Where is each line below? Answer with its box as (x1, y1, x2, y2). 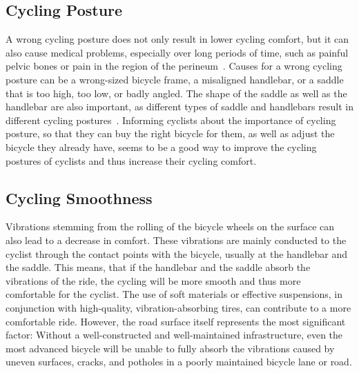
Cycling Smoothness (6, 187, 153, 208)
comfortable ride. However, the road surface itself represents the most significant (6, 314, 346, 328)
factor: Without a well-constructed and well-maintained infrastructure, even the (6, 327, 343, 342)
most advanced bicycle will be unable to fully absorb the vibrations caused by (6, 341, 335, 355)
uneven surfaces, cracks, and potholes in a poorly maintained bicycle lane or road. (6, 354, 352, 369)
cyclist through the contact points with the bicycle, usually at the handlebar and (6, 246, 348, 261)
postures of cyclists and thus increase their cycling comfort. (6, 153, 257, 168)
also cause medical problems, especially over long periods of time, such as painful (6, 45, 349, 59)
